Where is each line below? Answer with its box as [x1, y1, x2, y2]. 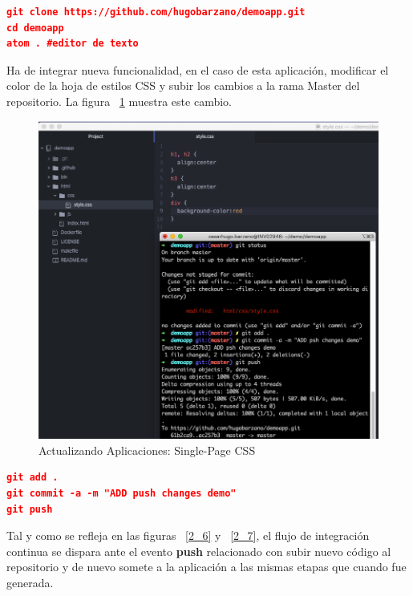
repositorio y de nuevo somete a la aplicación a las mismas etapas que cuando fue [6, 558, 407, 575]
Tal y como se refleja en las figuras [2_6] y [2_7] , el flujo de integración [6, 527, 370, 544]
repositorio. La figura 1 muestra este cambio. [6, 92, 232, 109]
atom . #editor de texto [6, 38, 139, 50]
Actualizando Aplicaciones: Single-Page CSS [38, 441, 256, 458]
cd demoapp [6, 22, 64, 34]
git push [6, 503, 53, 515]
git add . [6, 472, 59, 484]
